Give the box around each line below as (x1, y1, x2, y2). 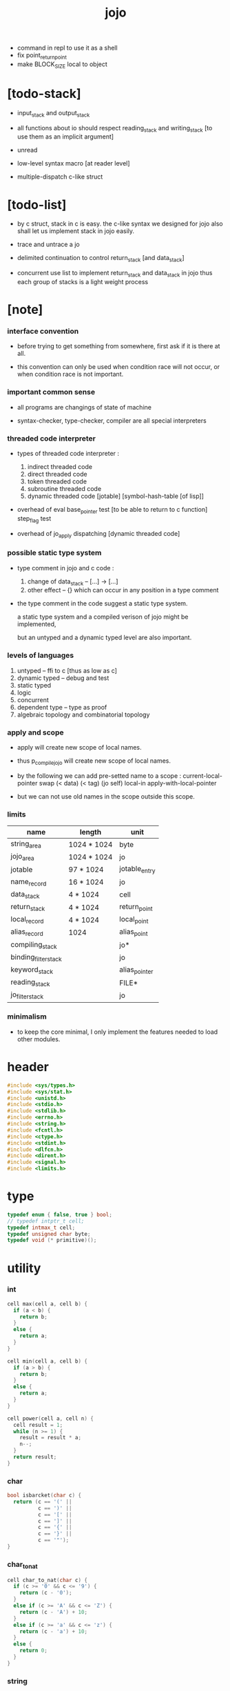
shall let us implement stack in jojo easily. (17, 227, 135, 235)
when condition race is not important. (17, 370, 124, 379)
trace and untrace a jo (17, 240, 81, 249)
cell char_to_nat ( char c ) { (7, 1577, 88, 1583)
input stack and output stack (17, 108, 90, 119)
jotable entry (119, 864, 156, 875)
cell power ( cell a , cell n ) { (7, 1415, 94, 1422)
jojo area (10, 852, 34, 863)
